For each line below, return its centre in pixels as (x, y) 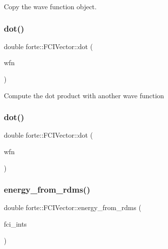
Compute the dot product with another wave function (84, 95)
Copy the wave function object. (50, 6)
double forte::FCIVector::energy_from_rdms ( (73, 207)
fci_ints (16, 224)
